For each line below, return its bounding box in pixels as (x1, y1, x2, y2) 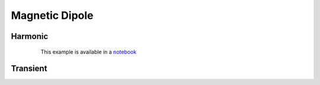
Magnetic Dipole (11, 9, 94, 22)
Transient (11, 64, 47, 74)
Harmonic (11, 31, 49, 41)
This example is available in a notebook (40, 48, 137, 55)
